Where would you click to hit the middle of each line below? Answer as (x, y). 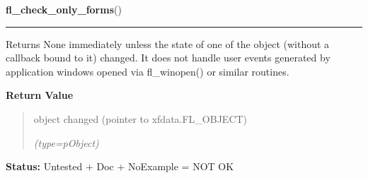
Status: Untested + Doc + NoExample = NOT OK (120, 166)
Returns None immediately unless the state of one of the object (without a (168, 43)
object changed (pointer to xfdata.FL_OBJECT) (140, 118)
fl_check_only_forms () (64, 9)
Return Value (40, 95)
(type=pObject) (66, 142)
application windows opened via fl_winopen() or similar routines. (148, 71)
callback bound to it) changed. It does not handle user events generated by (168, 58)
